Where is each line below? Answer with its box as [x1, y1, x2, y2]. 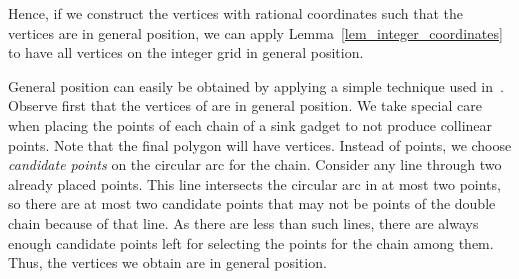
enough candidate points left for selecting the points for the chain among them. [8, 232, 494, 253]
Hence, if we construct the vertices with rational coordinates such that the [8, 3, 464, 23]
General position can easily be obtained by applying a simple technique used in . [8, 75, 504, 96]
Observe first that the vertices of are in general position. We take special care [8, 95, 482, 116]
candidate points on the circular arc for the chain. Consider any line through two [8, 154, 502, 175]
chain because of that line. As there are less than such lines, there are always [8, 212, 479, 233]
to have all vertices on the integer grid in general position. [8, 42, 364, 63]
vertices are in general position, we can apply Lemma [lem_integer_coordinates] [8, 22, 503, 43]
